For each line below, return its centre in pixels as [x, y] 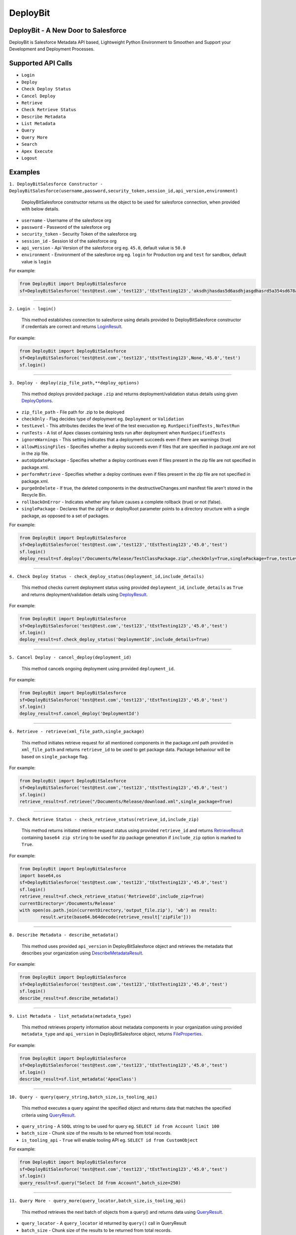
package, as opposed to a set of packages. [65, 516]
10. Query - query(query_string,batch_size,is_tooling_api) [83, 1097]
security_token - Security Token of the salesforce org [79, 234]
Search [29, 144]
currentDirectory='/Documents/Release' [68, 903]
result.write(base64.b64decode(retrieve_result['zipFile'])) [116, 917]
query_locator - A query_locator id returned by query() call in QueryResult [104, 1223]
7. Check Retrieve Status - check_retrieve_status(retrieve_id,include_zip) [104, 820]
